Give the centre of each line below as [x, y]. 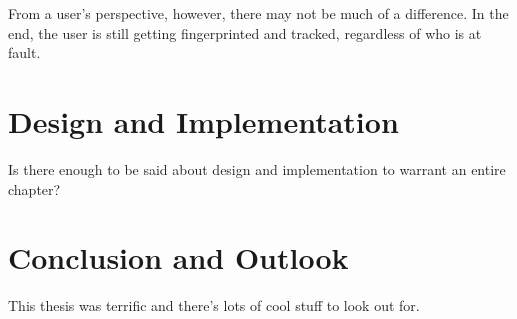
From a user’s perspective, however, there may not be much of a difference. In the [258, 13]
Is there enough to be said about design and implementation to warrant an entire [257, 168]
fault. [24, 52]
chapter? [34, 188]
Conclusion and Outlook [178, 257]
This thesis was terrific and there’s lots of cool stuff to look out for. [214, 305]
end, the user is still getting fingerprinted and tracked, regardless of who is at [245, 32]
